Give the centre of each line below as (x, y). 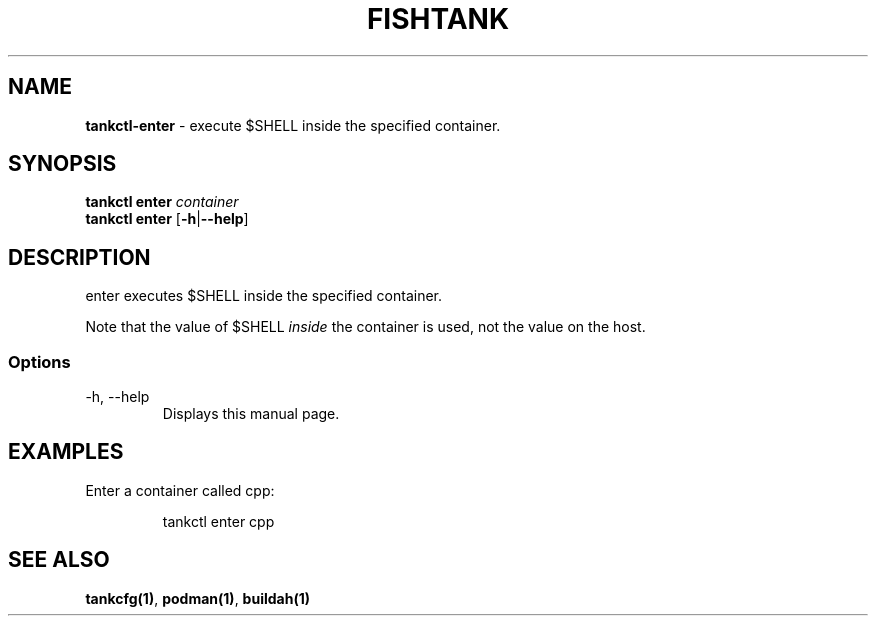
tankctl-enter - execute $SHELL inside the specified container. (293, 125)
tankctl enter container (162, 202)
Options (39, 361)
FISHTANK (438, 19)
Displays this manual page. (251, 414)
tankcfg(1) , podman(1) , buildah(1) (197, 598)
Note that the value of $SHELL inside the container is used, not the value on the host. (365, 327)
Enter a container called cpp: (180, 490)
